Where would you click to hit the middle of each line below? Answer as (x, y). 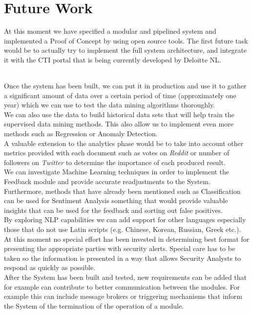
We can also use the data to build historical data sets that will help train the (119, 114)
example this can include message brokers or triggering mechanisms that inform (123, 296)
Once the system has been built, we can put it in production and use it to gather (125, 86)
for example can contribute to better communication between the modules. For (122, 286)
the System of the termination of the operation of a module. (94, 305)
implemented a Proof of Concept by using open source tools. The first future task (126, 40)
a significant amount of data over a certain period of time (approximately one (120, 95)
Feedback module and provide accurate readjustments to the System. (107, 181)
